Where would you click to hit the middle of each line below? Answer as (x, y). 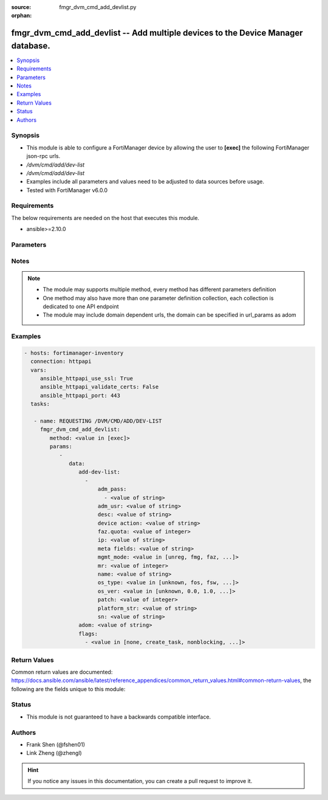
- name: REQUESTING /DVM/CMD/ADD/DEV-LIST (98, 421)
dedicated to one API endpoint (81, 306)
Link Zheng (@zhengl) (54, 753)
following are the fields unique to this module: (68, 689)
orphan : (22, 16)
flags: (88, 633)
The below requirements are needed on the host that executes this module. (105, 218)
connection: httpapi (61, 361)
